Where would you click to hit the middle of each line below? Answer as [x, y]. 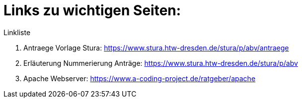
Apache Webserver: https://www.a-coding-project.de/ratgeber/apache [140, 78]
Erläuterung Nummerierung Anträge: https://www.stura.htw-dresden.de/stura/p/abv [161, 63]
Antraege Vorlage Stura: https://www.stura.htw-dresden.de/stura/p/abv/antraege [156, 48]
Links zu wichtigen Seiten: [92, 10]
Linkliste [17, 32]
